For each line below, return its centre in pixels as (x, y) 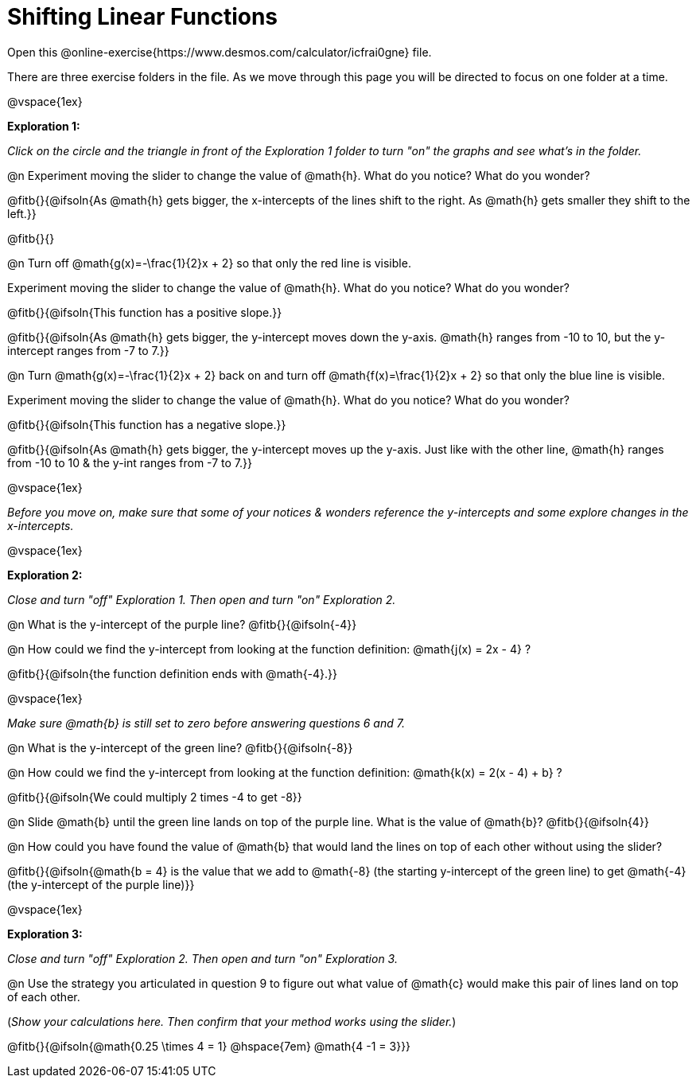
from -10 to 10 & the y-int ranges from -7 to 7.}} (130, 462)
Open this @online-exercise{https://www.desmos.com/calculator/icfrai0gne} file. (220, 52)
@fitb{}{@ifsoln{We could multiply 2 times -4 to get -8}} (155, 797)
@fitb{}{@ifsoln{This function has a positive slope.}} (145, 312)
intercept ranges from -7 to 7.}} (88, 350)
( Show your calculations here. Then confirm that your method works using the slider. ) (232, 1021)
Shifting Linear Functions (143, 17)
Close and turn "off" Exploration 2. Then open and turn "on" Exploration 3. (202, 958)
